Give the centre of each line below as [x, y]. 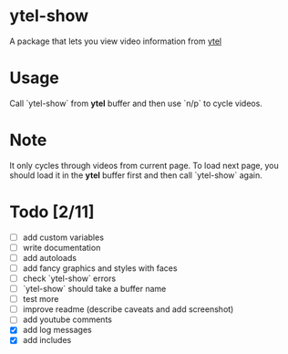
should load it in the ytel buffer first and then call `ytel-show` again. [136, 175]
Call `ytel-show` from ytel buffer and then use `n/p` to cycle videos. [136, 103]
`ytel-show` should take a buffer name [94, 289]
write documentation [62, 247]
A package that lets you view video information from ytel [115, 41]
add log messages [57, 330]
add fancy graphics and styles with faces [100, 268]
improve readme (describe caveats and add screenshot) [128, 309]
